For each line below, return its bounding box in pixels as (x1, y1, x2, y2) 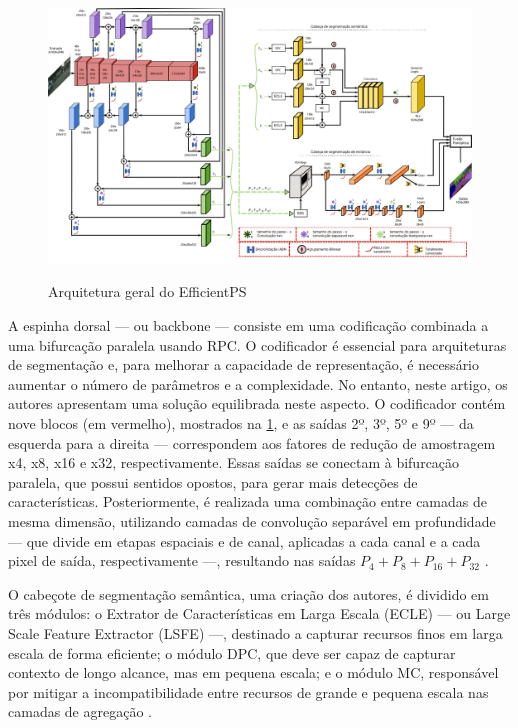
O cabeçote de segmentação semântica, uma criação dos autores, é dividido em (8, 583, 489, 604)
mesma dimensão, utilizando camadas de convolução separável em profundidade (8, 511, 496, 532)
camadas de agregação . (8, 701, 152, 722)
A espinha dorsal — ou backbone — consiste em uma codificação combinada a (8, 315, 489, 336)
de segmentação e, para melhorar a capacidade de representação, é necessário (8, 354, 480, 375)
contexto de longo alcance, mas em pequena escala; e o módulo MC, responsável (8, 662, 499, 683)
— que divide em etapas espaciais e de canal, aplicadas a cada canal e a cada (8, 530, 481, 551)
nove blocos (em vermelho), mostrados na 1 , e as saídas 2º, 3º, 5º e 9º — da (8, 413, 474, 434)
